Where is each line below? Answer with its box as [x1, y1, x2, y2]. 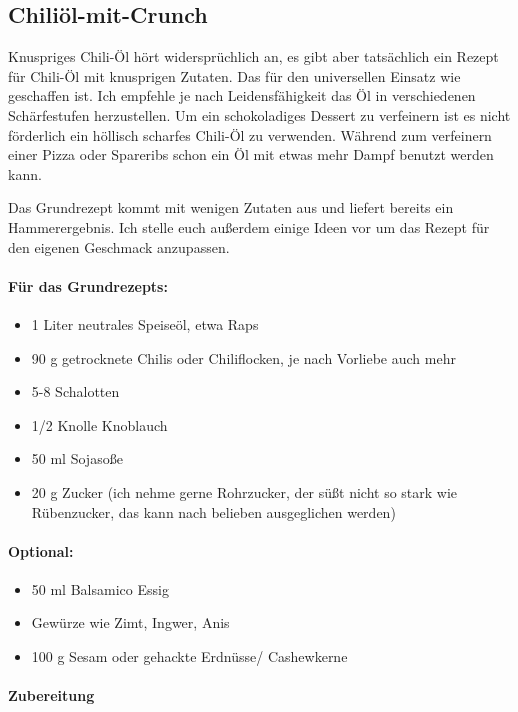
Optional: [8, 540, 74, 561]
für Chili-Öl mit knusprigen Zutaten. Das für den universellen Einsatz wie [8, 65, 461, 86]
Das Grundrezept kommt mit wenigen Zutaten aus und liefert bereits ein [8, 197, 454, 218]
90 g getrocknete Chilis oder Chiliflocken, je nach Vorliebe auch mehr [31, 347, 456, 368]
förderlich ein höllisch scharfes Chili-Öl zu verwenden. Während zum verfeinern [8, 124, 492, 145]
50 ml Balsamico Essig [31, 578, 169, 599]
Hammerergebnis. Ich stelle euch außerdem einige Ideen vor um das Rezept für [8, 216, 490, 237]
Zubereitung [8, 685, 95, 706]
